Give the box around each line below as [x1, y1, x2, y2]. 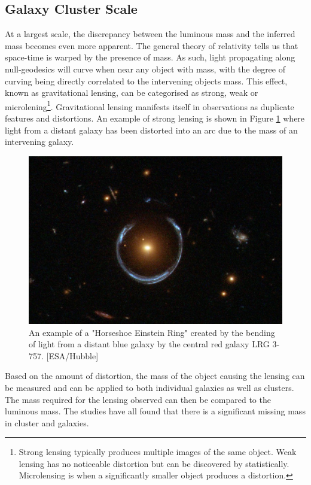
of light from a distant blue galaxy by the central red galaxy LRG [29, 338, 270, 350]
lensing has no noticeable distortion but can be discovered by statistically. [19, 457, 289, 469]
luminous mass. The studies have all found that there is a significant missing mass [5, 405, 306, 417]
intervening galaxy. [5, 135, 74, 148]
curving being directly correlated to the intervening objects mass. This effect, [5, 74, 288, 87]
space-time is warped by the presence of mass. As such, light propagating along [5, 51, 295, 63]
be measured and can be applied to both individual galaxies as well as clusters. [5, 381, 294, 393]
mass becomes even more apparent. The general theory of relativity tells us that [5, 39, 298, 51]
